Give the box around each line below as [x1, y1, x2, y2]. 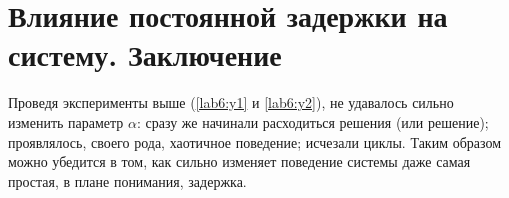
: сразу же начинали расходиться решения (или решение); [136, 111, 489, 132]
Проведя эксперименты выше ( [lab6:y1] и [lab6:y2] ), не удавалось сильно [8, 92, 454, 113]
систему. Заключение [8, 34, 282, 75]
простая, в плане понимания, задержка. [8, 170, 247, 191]
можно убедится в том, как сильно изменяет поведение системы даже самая [8, 151, 471, 172]
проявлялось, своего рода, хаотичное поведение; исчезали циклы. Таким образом [8, 131, 502, 152]
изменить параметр [8, 111, 124, 132]
